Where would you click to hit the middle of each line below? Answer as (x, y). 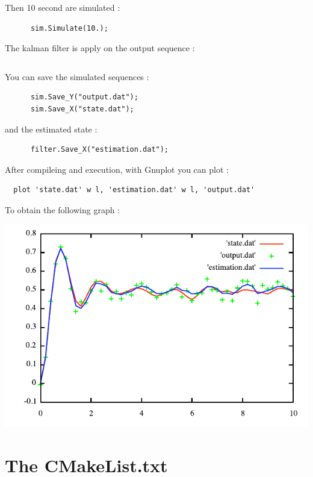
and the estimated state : (51, 129)
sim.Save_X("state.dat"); (82, 109)
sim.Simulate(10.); (69, 28)
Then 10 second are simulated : (63, 7)
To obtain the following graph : (63, 209)
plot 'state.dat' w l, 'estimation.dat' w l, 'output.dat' (134, 190)
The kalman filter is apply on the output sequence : (100, 48)
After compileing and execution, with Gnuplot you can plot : (117, 169)
